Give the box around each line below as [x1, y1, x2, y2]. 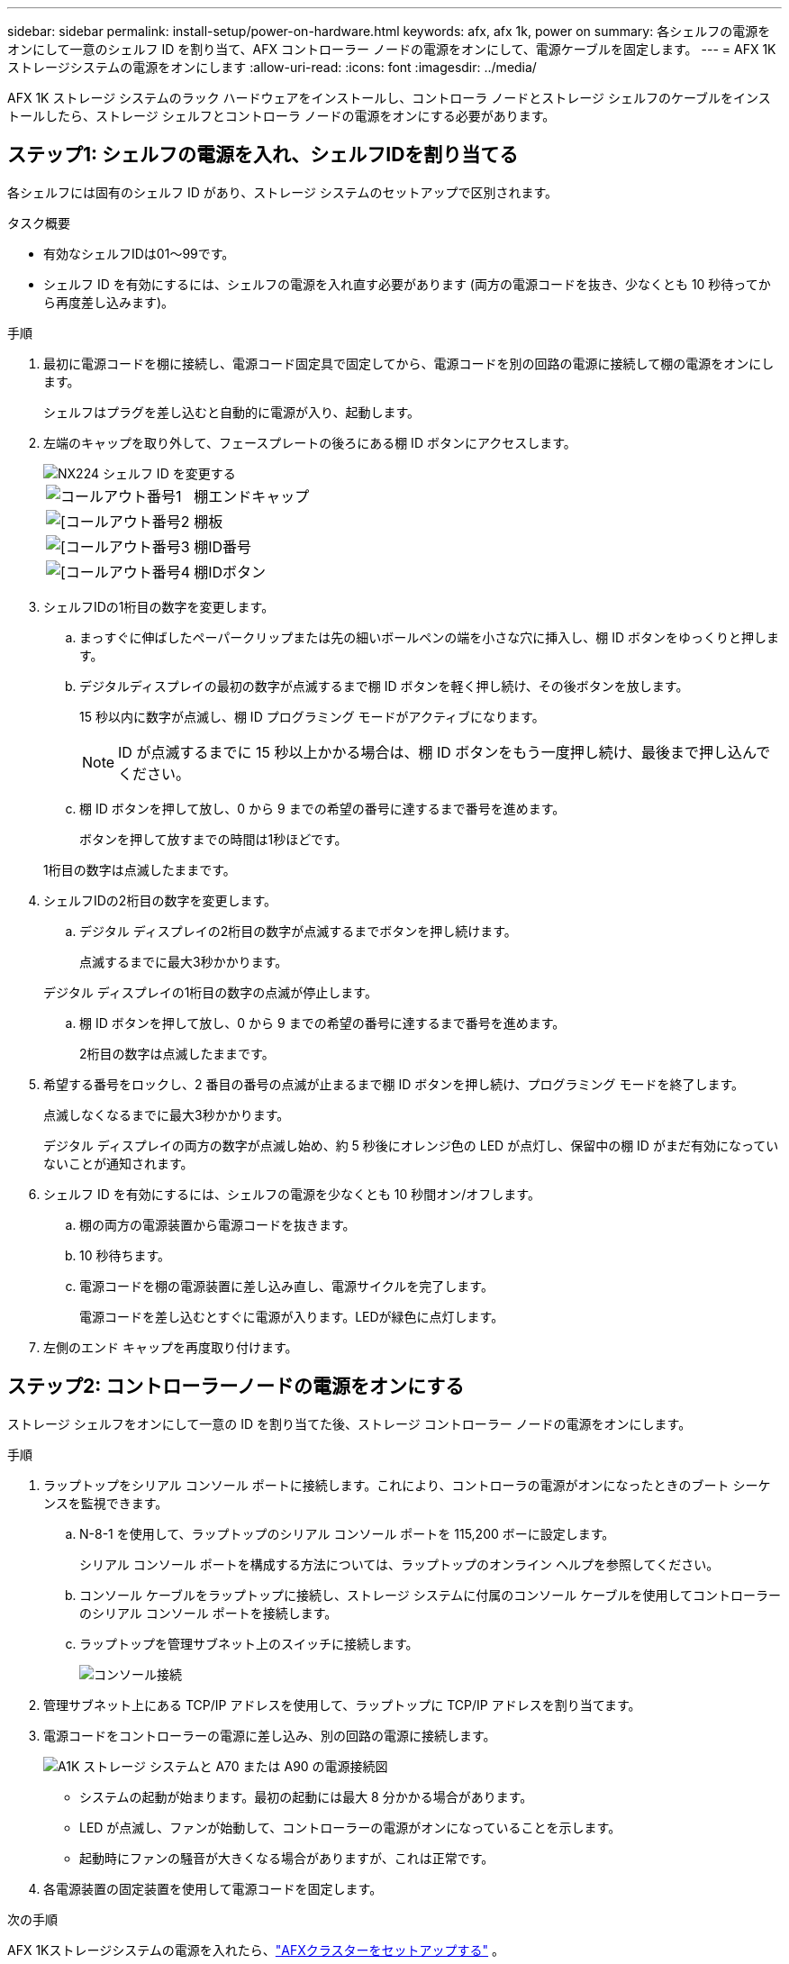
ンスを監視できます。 [43, 1495, 168, 1511]
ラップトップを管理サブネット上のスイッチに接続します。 [79, 1635, 419, 1651]
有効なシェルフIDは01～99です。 [43, 245, 235, 261]
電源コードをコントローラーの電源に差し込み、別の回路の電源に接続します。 [43, 1727, 496, 1743]
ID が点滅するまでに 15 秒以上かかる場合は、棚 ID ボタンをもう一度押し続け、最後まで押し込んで [118, 742, 771, 761]
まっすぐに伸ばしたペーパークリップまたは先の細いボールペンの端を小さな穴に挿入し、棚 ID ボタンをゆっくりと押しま [79, 629, 780, 645]
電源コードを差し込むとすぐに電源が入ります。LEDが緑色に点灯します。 [79, 1308, 504, 1324]
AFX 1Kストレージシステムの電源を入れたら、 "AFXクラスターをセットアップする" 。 [7, 1941, 504, 1958]
